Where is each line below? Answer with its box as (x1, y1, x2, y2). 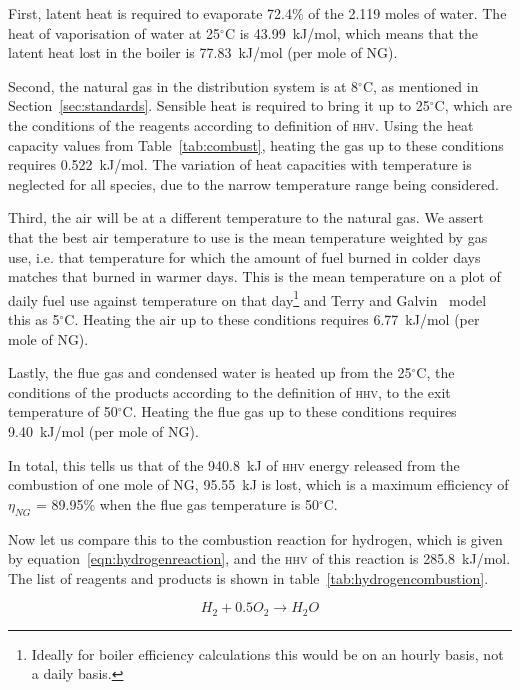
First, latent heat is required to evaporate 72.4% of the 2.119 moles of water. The (8, 3, 507, 23)
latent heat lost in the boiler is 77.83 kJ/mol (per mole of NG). (8, 42, 398, 63)
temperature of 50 (8, 401, 118, 422)
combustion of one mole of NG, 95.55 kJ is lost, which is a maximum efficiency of (8, 474, 509, 495)
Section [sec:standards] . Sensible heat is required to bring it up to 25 (8, 95, 430, 116)
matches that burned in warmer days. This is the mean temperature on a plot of (8, 266, 501, 287)
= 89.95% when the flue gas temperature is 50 (35, 493, 319, 514)
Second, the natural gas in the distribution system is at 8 (8, 75, 359, 96)
